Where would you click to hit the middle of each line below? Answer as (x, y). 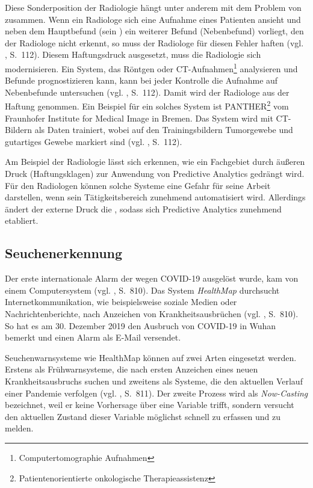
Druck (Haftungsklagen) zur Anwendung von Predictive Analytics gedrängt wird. (155, 174)
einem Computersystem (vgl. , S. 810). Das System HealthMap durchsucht (142, 290)
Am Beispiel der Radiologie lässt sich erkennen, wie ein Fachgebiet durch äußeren (155, 162)
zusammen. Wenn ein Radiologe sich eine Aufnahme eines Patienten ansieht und (153, 19)
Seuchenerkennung (64, 253)
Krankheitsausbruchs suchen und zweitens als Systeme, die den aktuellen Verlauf (154, 381)
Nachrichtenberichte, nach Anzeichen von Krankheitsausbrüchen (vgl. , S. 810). (152, 313)
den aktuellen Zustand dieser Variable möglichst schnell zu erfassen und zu (143, 416)
